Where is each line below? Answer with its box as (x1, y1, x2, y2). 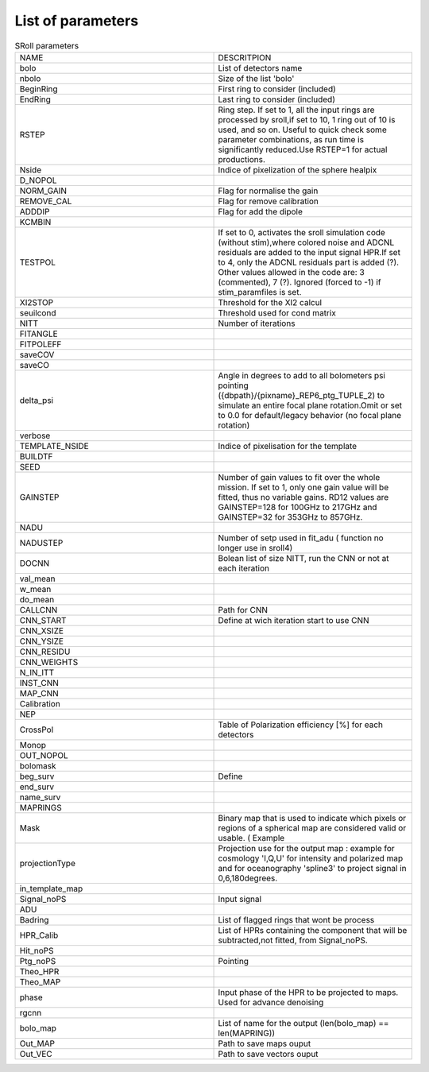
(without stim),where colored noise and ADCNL (218, 237, 395, 248)
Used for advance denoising (218, 997, 324, 1008)
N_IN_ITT (19, 667, 55, 678)
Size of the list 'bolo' (218, 72, 295, 83)
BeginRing (19, 83, 59, 95)
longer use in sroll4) (218, 542, 293, 553)
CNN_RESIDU (19, 646, 71, 657)
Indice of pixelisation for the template (218, 440, 357, 451)
